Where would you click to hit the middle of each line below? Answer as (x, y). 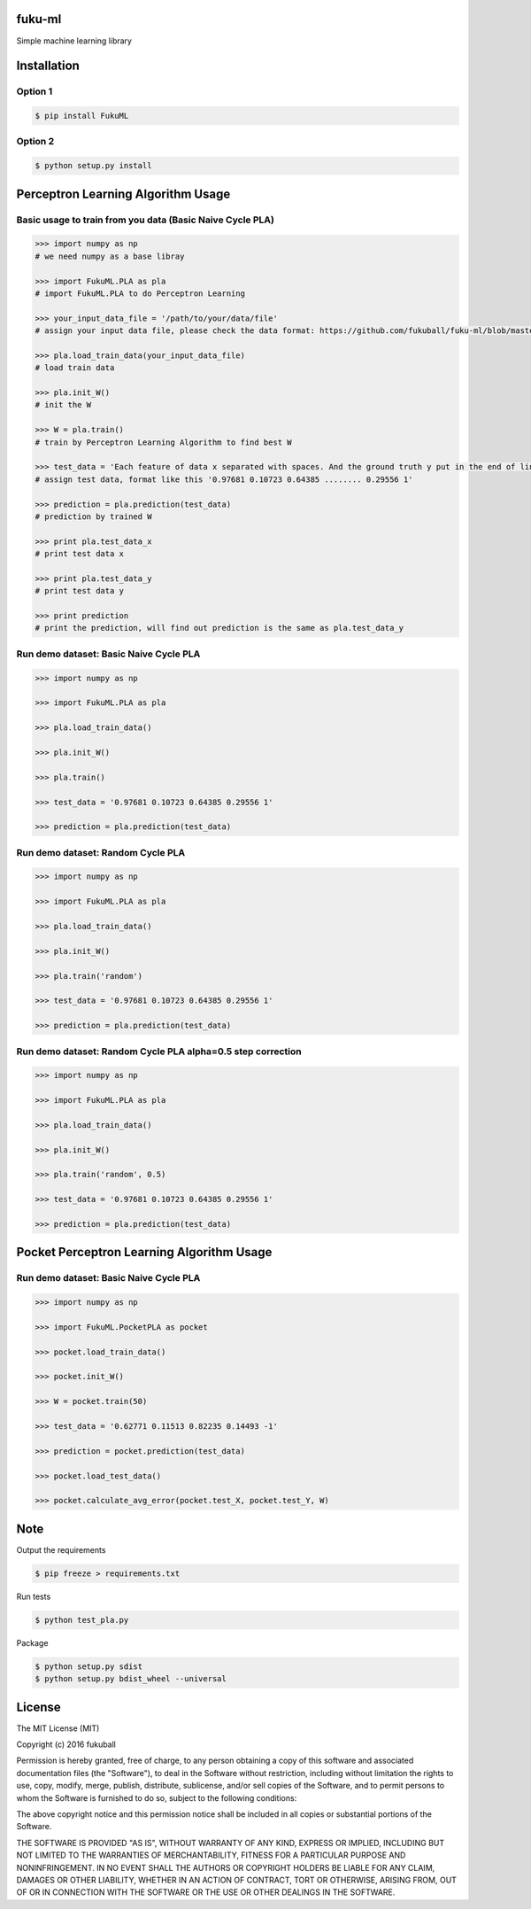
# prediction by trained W (93, 516)
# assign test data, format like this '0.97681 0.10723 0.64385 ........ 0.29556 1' (224, 479)
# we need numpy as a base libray (110, 256)
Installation (48, 66)
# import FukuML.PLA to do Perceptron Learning (140, 293)
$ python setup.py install (93, 166)
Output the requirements (61, 1549)
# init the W (63, 405)
